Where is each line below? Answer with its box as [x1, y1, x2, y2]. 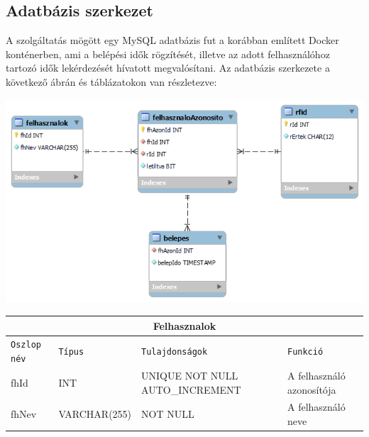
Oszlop [11, 340, 41, 350]
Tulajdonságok [141, 347, 208, 358]
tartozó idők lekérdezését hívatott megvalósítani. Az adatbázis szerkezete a [6, 60, 330, 75]
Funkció [287, 347, 324, 358]
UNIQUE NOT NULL [141, 367, 238, 382]
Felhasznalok [153, 318, 216, 333]
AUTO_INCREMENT [141, 382, 241, 397]
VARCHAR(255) [58, 406, 132, 421]
